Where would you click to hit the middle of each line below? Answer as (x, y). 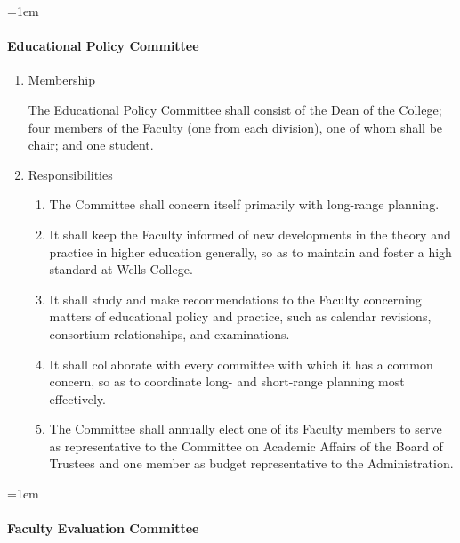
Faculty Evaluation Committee (103, 528)
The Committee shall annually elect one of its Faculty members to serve (246, 429)
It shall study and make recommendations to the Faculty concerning (235, 299)
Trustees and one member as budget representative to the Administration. (251, 463)
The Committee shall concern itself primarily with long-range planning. (244, 204)
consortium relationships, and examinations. (169, 333)
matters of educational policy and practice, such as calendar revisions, (240, 316)
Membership (61, 80)
